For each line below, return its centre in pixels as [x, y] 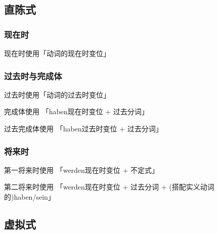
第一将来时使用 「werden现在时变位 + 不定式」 [82, 170]
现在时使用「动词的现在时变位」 [57, 53]
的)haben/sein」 [30, 197]
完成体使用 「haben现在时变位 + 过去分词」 [76, 111]
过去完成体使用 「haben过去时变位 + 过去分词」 [83, 128]
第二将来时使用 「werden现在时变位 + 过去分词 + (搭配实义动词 [109, 187]
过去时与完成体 [33, 76]
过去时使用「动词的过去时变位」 [57, 94]
